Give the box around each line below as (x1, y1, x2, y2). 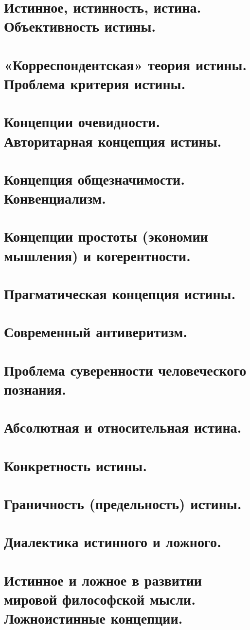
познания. (4, 379, 66, 399)
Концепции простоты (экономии (4, 226, 208, 246)
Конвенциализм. (4, 188, 106, 208)
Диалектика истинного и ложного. (4, 532, 221, 552)
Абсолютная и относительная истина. (4, 417, 242, 437)
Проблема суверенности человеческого (4, 360, 247, 380)
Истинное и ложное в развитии (4, 570, 202, 590)
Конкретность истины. (4, 455, 147, 475)
